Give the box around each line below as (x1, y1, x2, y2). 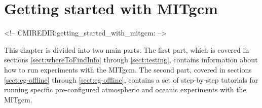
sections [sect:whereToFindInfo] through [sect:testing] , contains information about (4, 54, 258, 65)
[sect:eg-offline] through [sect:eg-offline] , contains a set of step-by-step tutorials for (4, 74, 258, 85)
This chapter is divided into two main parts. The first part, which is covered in (4, 44, 249, 55)
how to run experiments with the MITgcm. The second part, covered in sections (4, 64, 252, 75)
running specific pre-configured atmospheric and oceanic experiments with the (4, 84, 246, 95)
